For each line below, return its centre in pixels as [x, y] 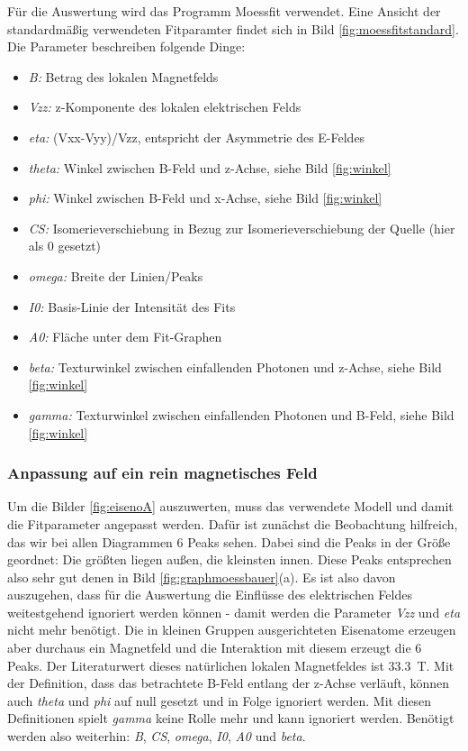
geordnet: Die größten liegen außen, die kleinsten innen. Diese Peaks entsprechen [229, 559]
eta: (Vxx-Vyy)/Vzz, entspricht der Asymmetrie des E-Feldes [197, 137]
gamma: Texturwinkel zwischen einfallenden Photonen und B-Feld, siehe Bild [241, 414]
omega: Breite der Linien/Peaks [116, 275]
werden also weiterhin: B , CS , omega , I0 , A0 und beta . [157, 736]
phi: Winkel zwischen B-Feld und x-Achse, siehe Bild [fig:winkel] [205, 198]
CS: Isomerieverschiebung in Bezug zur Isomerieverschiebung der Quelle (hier [242, 228]
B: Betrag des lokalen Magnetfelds [123, 76]
